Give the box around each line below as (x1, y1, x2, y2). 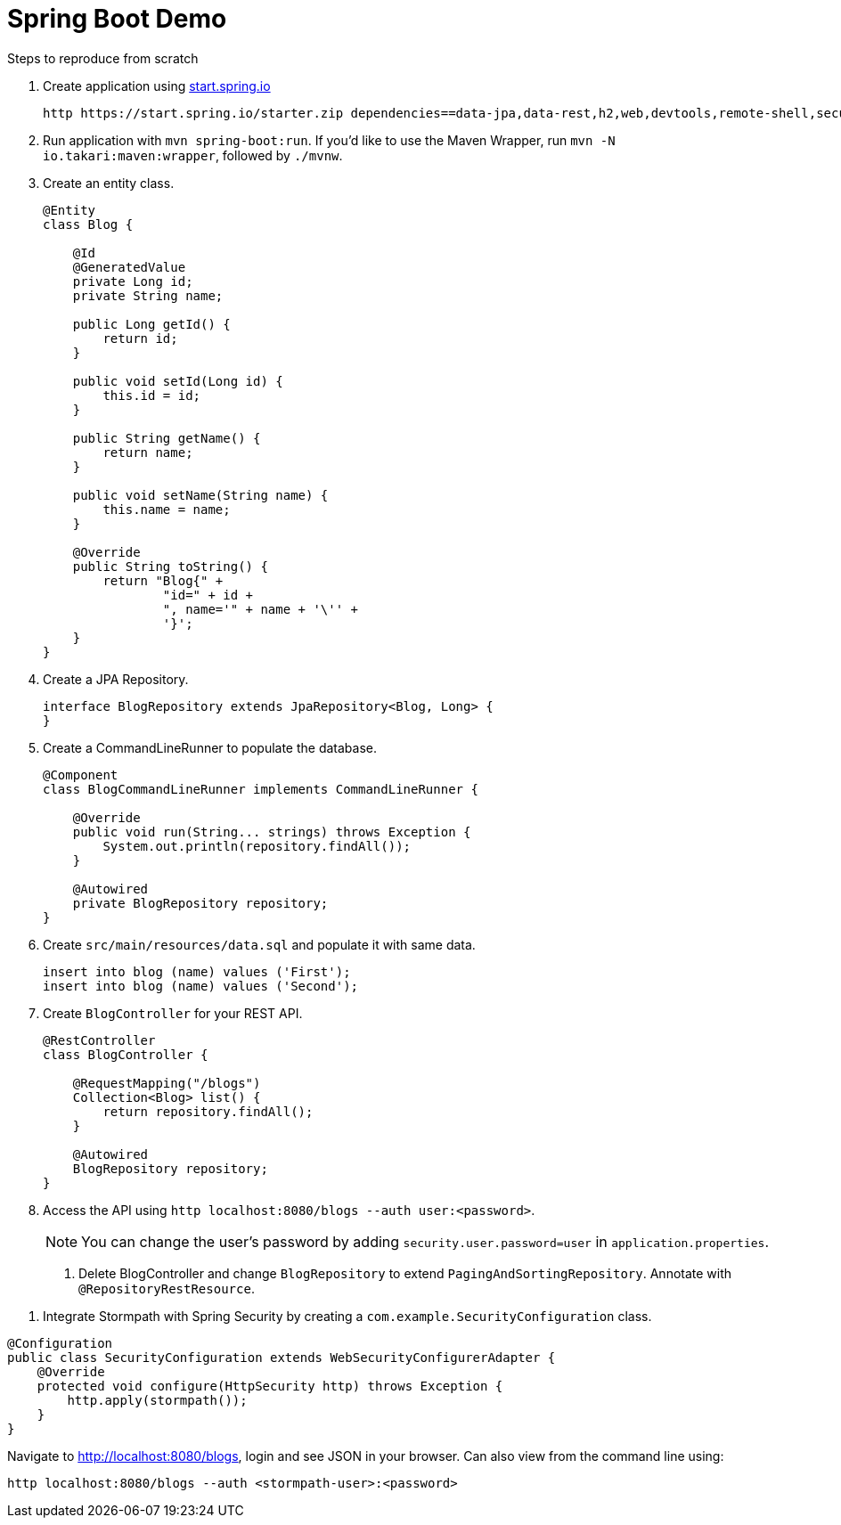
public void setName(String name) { (72, 487, 329, 502)
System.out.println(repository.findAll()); (102, 838, 412, 853)
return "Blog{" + (102, 573, 224, 588)
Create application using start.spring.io (43, 77, 271, 94)
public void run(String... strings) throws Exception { (72, 824, 471, 839)
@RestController (43, 1032, 156, 1048)
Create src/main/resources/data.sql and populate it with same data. (43, 936, 476, 952)
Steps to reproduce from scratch (7, 50, 199, 66)
